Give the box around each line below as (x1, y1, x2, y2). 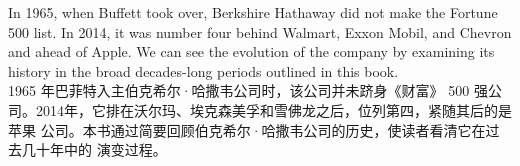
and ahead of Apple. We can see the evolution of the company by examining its (8, 41, 495, 62)
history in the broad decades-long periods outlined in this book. (8, 60, 399, 81)
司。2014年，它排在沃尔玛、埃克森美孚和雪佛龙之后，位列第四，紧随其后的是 (8, 99, 512, 120)
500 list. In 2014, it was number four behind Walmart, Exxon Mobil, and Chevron (8, 21, 512, 42)
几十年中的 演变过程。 (21, 139, 167, 160)
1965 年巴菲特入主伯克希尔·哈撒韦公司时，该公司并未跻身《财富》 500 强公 (8, 80, 502, 101)
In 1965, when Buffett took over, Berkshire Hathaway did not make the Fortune (8, 2, 498, 22)
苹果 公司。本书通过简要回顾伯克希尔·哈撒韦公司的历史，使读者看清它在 (8, 119, 486, 140)
